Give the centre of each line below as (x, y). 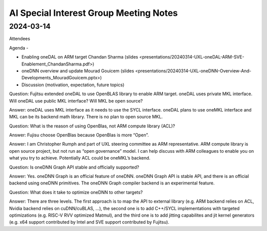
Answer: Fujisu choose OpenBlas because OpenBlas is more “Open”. (79, 135)
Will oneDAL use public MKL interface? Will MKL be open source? (76, 101)
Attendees (20, 39)
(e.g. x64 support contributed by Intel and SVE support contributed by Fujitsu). (89, 222)
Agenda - (19, 48)
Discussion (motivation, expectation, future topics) (73, 85)
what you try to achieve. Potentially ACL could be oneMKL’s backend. (80, 158)
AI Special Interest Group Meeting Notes (93, 13)
